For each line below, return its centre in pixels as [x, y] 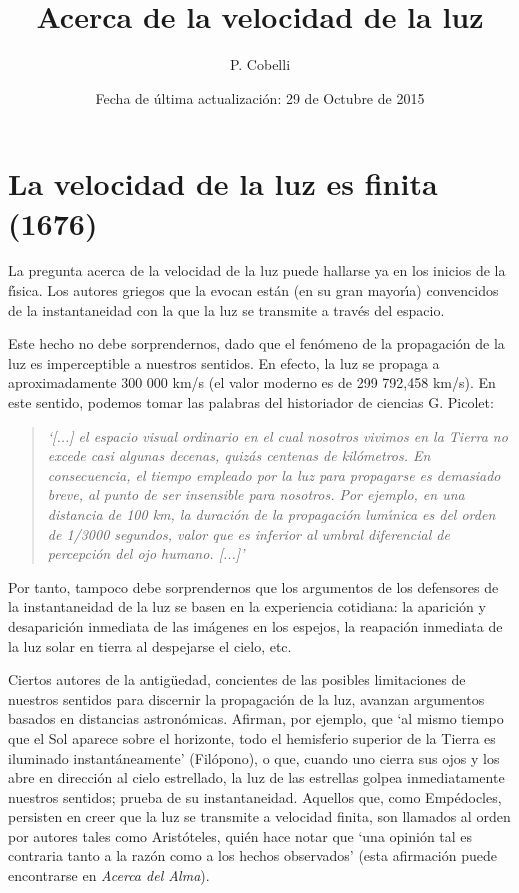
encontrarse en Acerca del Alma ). [109, 875]
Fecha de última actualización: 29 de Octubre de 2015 [260, 97]
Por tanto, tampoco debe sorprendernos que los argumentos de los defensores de [253, 586]
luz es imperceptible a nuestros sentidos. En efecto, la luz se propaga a [224, 362]
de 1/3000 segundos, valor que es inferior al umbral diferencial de [248, 533]
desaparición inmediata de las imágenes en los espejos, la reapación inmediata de [255, 625]
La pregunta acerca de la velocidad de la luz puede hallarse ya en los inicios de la [257, 270]
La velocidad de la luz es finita [223, 183]
